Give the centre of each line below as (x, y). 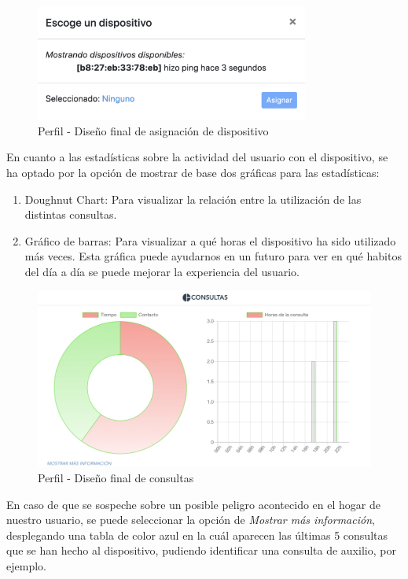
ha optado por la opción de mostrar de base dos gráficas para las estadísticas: (193, 172)
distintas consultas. (71, 214)
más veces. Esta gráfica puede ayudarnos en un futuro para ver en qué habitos (213, 256)
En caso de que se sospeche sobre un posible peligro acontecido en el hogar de (193, 504)
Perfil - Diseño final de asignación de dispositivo (153, 130)
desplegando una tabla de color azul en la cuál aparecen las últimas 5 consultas (197, 535)
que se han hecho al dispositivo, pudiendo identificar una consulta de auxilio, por (201, 550)
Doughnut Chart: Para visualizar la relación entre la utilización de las (193, 199)
